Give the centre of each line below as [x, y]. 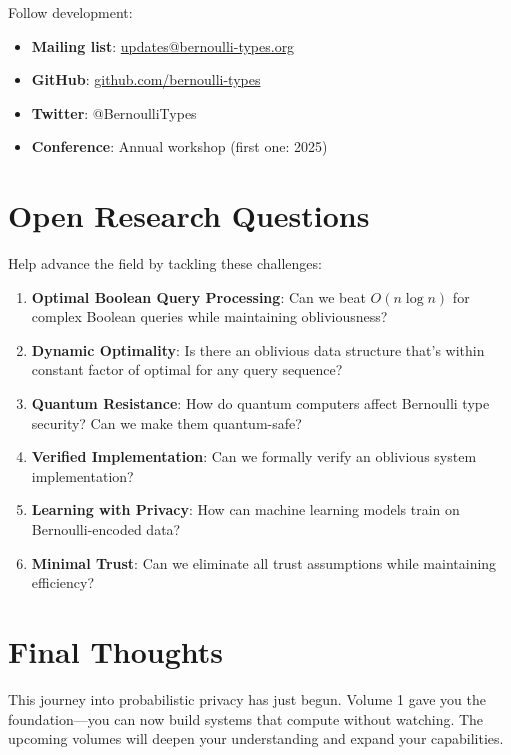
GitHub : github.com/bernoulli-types [146, 79]
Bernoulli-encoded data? [106, 529]
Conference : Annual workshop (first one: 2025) [179, 146]
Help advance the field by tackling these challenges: [165, 263]
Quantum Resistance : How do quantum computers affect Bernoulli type [260, 403]
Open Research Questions [189, 215]
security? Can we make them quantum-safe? [166, 422]
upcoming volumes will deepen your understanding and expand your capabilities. [256, 738]
